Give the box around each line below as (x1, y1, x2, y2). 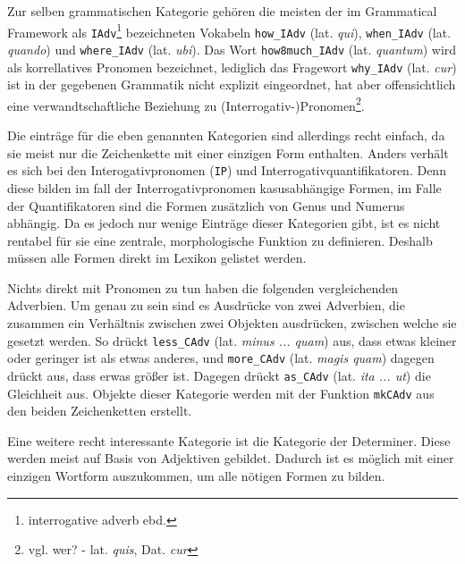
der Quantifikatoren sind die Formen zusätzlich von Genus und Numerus (7, 196, 405, 215)
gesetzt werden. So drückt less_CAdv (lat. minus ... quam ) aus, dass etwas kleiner (7, 331, 457, 349)
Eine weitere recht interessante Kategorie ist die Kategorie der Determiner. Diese (7, 431, 451, 450)
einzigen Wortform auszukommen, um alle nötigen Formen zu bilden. (7, 467, 385, 485)
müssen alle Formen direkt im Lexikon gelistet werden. (7, 248, 307, 267)
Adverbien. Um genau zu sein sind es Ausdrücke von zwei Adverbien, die (7, 296, 405, 315)
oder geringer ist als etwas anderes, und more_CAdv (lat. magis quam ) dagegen (7, 349, 435, 367)
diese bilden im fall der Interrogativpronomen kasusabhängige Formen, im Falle (7, 178, 442, 197)
